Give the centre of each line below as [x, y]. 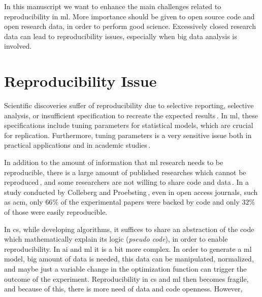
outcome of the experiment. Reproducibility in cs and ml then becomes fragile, [126, 278]
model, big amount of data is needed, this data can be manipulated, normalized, [129, 259]
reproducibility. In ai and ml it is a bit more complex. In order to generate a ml [128, 249]
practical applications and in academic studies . [77, 145]
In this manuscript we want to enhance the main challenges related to [113, 6]
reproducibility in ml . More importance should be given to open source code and [129, 16]
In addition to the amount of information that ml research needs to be [114, 162]
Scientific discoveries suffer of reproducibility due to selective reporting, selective [129, 105]
